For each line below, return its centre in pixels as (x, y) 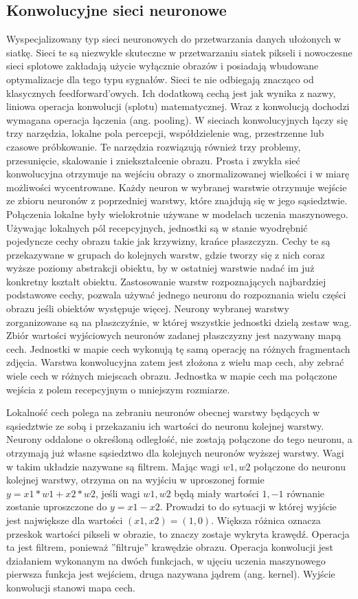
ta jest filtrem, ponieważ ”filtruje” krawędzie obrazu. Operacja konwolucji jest (170, 547)
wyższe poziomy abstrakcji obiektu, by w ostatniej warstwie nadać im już (160, 268)
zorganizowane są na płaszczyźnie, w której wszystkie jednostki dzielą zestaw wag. (179, 322)
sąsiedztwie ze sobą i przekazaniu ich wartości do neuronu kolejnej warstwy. (165, 425)
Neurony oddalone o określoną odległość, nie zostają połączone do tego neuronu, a (179, 439)
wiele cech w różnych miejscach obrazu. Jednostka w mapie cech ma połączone (172, 376)
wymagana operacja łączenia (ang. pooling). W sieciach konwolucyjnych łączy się (177, 119)
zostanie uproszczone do (57, 507)
